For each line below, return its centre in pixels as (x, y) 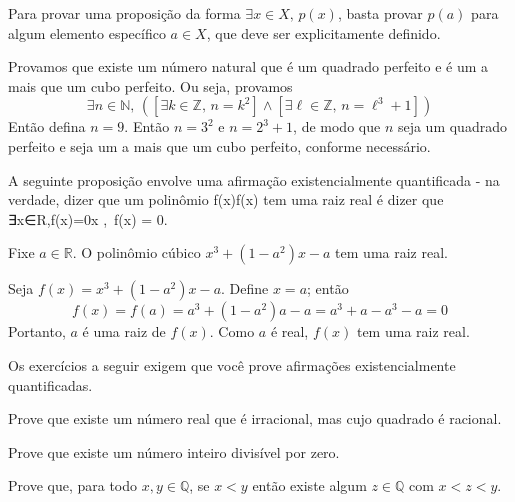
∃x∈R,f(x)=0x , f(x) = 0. (88, 218)
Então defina (47, 126)
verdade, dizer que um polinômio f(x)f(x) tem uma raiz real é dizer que (226, 199)
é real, (289, 331)
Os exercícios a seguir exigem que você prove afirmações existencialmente (232, 364)
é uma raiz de (124, 331)
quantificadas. (50, 384)
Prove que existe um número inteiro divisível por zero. (174, 451)
